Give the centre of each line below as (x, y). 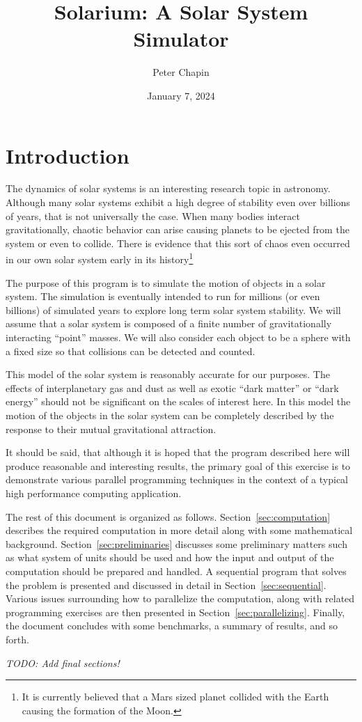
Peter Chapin (181, 72)
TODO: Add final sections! (63, 662)
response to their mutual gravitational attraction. (111, 429)
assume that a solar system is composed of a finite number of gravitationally (169, 323)
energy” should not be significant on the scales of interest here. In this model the (178, 401)
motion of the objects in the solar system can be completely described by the (170, 415)
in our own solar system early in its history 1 (100, 258)
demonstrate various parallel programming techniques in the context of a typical (177, 479)
